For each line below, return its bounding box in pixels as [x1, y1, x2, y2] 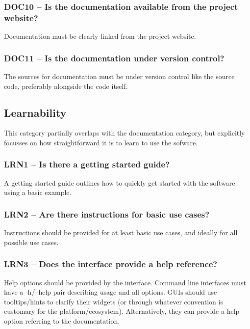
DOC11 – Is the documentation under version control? [4, 52, 225, 64]
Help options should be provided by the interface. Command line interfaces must [4, 277, 246, 287]
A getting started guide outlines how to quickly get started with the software [4, 177, 235, 188]
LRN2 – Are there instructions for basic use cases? [4, 208, 210, 220]
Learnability [4, 105, 67, 120]
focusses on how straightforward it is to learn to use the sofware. [4, 137, 198, 147]
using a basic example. [4, 187, 72, 197]
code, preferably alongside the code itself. [4, 81, 128, 91]
